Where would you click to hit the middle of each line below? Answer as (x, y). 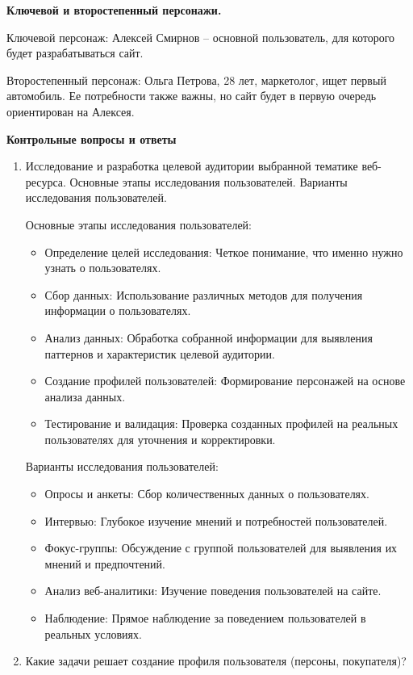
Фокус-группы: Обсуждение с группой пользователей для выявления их (221, 548)
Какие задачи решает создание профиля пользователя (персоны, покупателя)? (216, 661)
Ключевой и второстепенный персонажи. (114, 10)
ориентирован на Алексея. (71, 111)
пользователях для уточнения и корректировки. (160, 439)
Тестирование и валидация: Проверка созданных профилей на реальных (221, 423)
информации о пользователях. (118, 310)
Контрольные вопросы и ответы (92, 138)
